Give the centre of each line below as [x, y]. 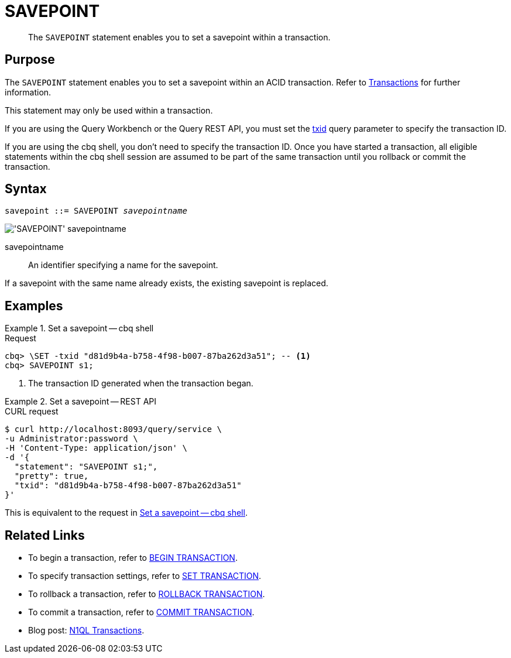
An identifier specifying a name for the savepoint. [123, 265]
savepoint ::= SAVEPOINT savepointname [96, 211]
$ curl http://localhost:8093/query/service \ [113, 429]
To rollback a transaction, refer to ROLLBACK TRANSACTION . [147, 594]
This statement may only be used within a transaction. [109, 110]
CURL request [32, 412]
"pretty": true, [52, 476]
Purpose [30, 60]
